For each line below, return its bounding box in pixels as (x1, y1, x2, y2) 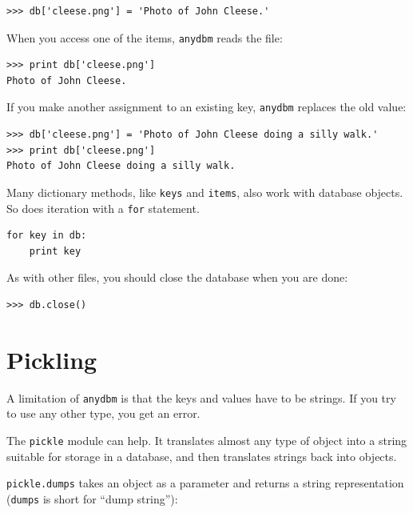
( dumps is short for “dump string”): (6, 490, 178, 507)
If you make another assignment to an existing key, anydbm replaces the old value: (6, 98, 407, 115)
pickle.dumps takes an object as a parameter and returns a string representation (6, 475, 404, 491)
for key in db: (6, 230, 87, 242)
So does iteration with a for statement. (6, 199, 200, 216)
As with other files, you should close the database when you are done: (6, 269, 348, 286)
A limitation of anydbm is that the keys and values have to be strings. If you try (6, 389, 396, 406)
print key (29, 245, 81, 257)
